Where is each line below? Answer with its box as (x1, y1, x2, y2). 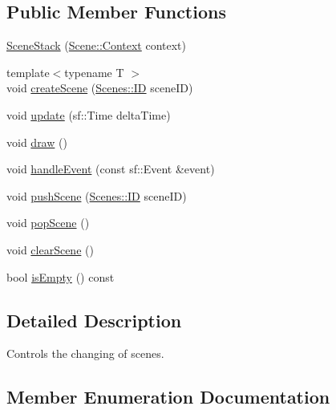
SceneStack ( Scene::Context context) (6, 37, 186, 54)
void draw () (6, 133, 67, 150)
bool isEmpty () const (6, 268, 115, 285)
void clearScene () (6, 241, 94, 258)
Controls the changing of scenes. (6, 345, 164, 362)
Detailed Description (6, 307, 182, 332)
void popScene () (6, 214, 90, 231)
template (6, 63, 50, 80)
